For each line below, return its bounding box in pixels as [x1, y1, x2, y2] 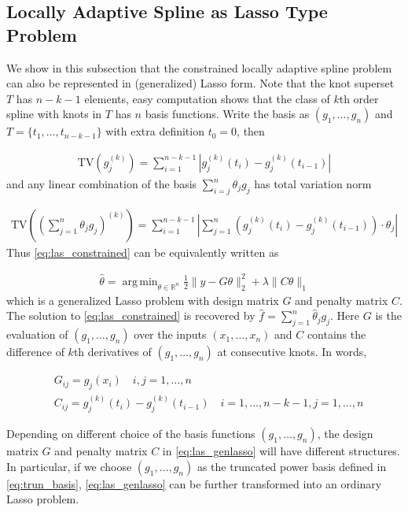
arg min [122, 276, 158, 288]
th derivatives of [73, 343, 152, 360]
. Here [330, 307, 360, 324]
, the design [317, 425, 373, 442]
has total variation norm [254, 176, 372, 191]
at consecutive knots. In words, [217, 343, 367, 360]
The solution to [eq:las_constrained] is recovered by [6, 307, 255, 324]
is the [375, 307, 402, 324]
